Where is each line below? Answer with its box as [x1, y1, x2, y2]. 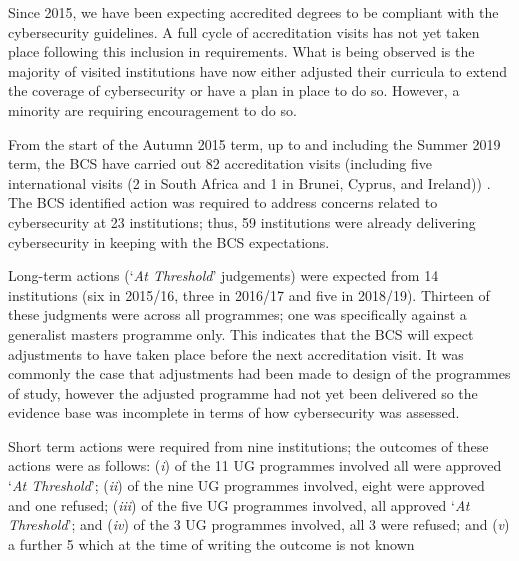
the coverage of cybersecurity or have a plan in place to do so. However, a [8, 80, 460, 101]
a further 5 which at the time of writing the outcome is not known [8, 533, 415, 554]
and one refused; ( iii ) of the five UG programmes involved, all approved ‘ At [8, 494, 470, 515]
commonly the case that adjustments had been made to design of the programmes [8, 363, 511, 384]
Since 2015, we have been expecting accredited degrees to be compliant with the [8, 2, 499, 22]
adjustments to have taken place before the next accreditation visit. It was [8, 343, 464, 364]
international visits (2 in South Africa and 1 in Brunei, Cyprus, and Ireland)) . [8, 172, 491, 193]
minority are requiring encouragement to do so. [8, 99, 297, 120]
